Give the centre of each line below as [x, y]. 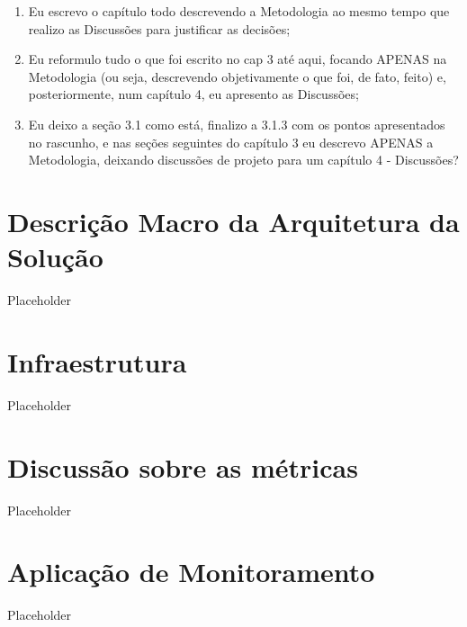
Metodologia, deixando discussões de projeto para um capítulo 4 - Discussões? [243, 160]
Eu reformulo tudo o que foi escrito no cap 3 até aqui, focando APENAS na [238, 59]
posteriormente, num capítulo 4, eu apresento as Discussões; [193, 94]
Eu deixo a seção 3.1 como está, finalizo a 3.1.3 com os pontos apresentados [237, 124]
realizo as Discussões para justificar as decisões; [159, 28]
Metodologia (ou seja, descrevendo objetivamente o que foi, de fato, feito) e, [237, 76]
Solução [55, 257]
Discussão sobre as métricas [183, 466]
